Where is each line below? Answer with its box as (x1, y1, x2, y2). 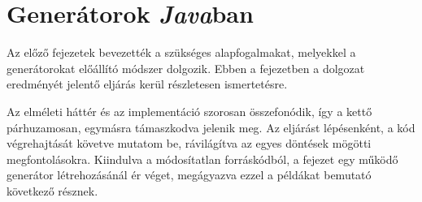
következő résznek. (7, 182, 98, 199)
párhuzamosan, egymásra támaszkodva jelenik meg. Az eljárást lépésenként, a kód (7, 118, 415, 135)
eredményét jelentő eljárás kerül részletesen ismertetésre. (7, 75, 288, 92)
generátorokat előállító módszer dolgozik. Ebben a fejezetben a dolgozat (7, 59, 365, 76)
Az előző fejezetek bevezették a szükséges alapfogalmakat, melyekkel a (7, 44, 356, 61)
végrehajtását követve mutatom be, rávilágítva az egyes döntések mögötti (7, 135, 372, 152)
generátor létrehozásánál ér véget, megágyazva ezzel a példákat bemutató (7, 166, 372, 183)
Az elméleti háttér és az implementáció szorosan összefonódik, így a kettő (7, 102, 372, 119)
